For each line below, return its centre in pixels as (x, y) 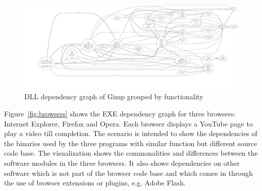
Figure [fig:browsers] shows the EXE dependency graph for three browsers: (120, 113)
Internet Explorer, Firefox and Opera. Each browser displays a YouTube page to (128, 123)
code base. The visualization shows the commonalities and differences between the (131, 153)
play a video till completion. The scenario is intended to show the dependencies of (131, 133)
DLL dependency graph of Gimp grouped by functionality (114, 97)
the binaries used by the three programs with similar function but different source (131, 143)
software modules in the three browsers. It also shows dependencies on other (122, 163)
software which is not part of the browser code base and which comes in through (128, 173)
